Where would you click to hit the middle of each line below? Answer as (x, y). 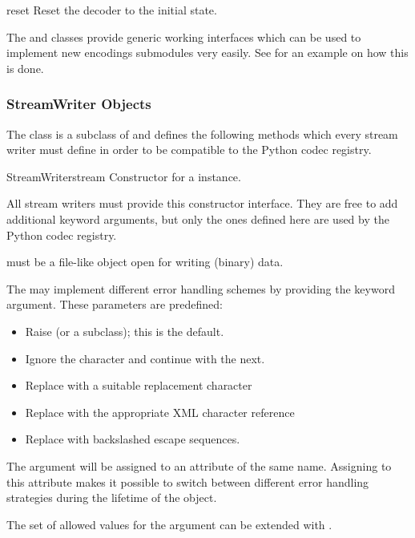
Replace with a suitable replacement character (139, 385)
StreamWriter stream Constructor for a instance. (124, 176)
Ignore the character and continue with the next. (145, 358)
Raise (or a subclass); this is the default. (125, 331)
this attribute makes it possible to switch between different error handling (188, 481)
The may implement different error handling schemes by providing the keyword (201, 288)
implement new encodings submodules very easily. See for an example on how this (207, 53)
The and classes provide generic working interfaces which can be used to (184, 36)
